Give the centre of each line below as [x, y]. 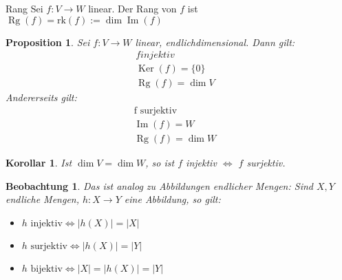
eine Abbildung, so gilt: [172, 199]
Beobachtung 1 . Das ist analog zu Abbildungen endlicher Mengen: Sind [159, 185]
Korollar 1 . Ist [39, 162]
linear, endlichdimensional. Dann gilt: [215, 42]
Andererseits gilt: [41, 97]
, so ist [160, 162]
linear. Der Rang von [132, 8]
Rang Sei [24, 8]
